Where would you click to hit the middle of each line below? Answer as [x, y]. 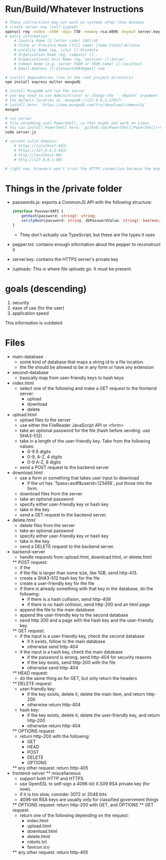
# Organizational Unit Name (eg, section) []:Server [69, 59]
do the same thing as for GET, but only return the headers [78, 678]
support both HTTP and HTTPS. [52, 778]
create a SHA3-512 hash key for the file [60, 578]
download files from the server [51, 494]
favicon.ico [38, 847]
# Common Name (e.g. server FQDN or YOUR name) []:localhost [78, 64]
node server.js [21, 132]
